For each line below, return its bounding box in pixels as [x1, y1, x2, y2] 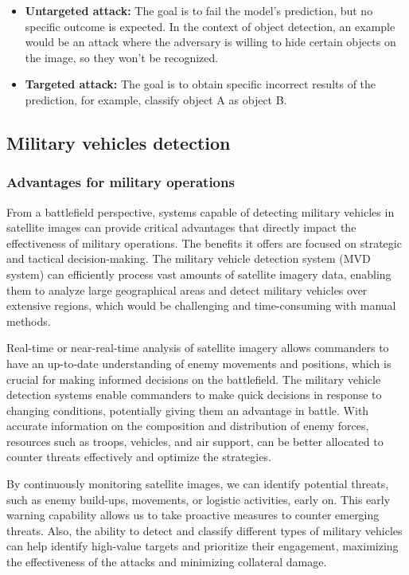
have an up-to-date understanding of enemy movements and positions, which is [6, 354, 391, 371]
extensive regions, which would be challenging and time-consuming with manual [6, 297, 396, 314]
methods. [6, 312, 51, 329]
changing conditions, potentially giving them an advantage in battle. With [6, 401, 369, 418]
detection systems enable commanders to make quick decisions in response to [6, 386, 382, 403]
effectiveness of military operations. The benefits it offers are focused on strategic [6, 234, 402, 251]
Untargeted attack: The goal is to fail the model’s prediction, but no [25, 2, 373, 18]
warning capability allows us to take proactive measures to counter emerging [6, 507, 380, 523]
